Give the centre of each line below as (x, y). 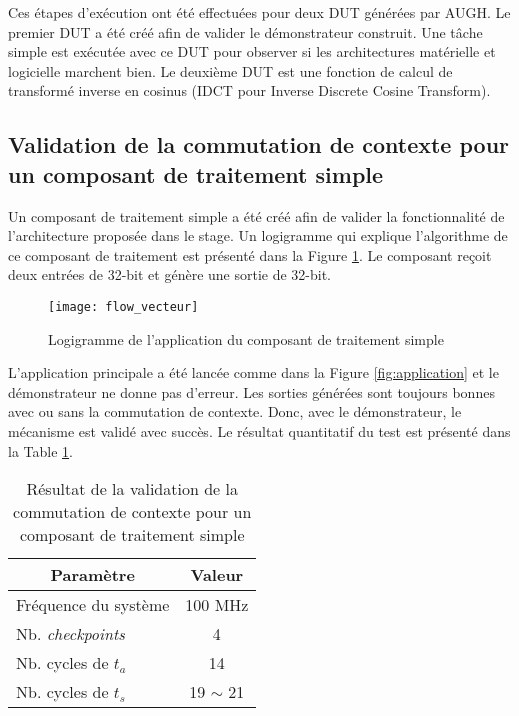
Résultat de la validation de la (132, 489)
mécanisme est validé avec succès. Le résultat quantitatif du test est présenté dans (259, 430)
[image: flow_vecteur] (123, 306)
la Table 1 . (40, 450)
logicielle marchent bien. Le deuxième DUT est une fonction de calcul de (230, 70)
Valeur (217, 575)
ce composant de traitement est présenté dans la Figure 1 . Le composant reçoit (250, 254)
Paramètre (92, 575)
